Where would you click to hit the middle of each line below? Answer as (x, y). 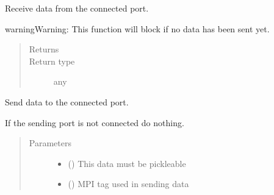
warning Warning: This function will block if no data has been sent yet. (137, 28)
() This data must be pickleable (127, 163)
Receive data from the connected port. (77, 8)
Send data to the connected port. (67, 101)
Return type (52, 61)
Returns (44, 49)
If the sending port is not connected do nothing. (95, 122)
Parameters (50, 143)
